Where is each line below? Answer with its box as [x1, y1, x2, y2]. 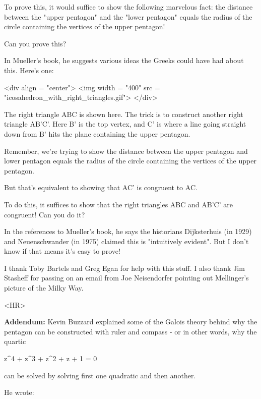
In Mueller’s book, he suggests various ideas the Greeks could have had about [4, 55, 244, 66]
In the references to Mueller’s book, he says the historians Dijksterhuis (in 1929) [4, 226, 252, 237]
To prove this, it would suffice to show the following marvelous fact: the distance [4, 2, 253, 12]
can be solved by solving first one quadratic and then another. [4, 370, 196, 380]
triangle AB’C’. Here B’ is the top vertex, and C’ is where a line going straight [4, 119, 246, 129]
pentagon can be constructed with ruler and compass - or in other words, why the [4, 326, 257, 336]
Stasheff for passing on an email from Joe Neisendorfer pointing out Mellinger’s [4, 272, 249, 283]
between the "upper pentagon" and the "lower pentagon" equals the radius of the [4, 11, 252, 22]
